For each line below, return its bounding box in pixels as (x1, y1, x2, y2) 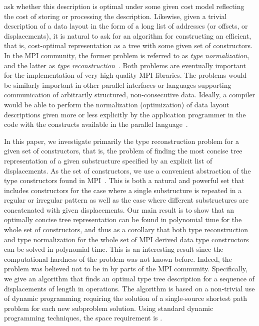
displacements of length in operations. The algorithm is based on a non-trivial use (4, 283, 255, 293)
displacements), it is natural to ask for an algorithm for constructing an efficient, (4, 30, 251, 41)
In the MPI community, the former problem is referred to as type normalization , (4, 50, 249, 60)
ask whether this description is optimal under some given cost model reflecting (4, 1, 244, 11)
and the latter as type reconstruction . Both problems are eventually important (4, 60, 246, 70)
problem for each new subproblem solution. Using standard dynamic (4, 302, 213, 313)
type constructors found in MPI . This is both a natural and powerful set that (4, 175, 245, 186)
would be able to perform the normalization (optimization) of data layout (4, 99, 229, 109)
